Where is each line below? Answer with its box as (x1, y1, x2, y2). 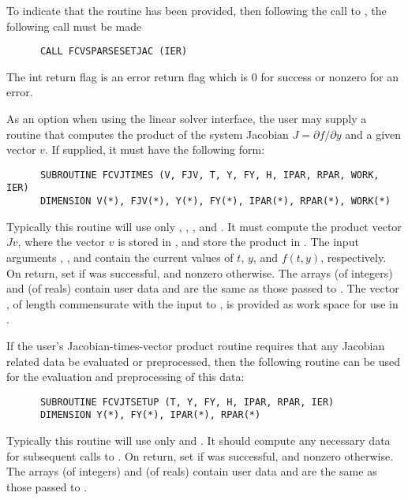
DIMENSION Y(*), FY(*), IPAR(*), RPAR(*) (39, 409, 261, 421)
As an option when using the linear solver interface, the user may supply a (6, 110, 367, 127)
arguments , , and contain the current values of (6, 248, 234, 265)
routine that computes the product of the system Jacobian (6, 125, 289, 142)
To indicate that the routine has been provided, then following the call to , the (6, 2, 387, 18)
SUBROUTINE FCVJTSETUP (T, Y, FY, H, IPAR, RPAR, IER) (39, 396, 335, 408)
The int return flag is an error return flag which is (6, 68, 249, 84)
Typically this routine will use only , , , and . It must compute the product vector (6, 218, 402, 234)
